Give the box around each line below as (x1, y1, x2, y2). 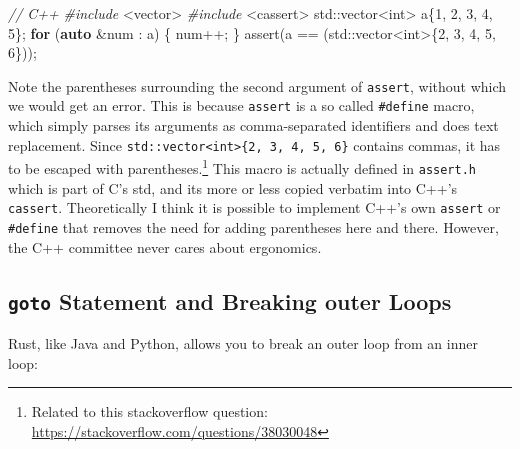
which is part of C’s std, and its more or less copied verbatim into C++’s (8, 177, 458, 198)
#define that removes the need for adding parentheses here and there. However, (8, 216, 499, 237)
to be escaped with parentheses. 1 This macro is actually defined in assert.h (8, 155, 477, 178)
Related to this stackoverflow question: (31, 401, 268, 422)
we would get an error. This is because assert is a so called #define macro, (8, 95, 475, 116)
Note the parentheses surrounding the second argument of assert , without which (8, 75, 507, 96)
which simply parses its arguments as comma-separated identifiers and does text (8, 115, 499, 136)
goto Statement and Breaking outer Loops (8, 285, 452, 316)
